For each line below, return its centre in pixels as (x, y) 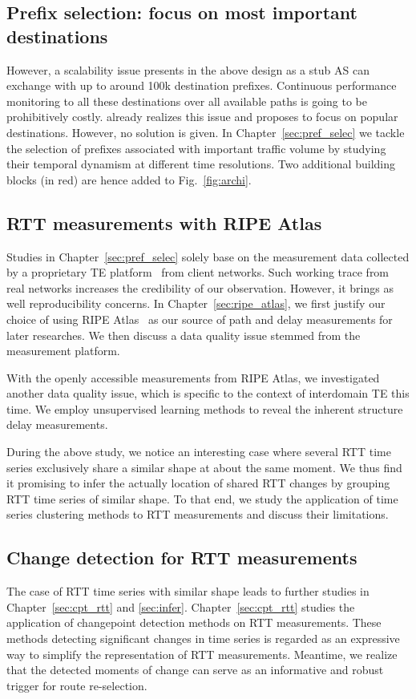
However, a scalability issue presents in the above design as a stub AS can (188, 69)
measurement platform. (63, 351)
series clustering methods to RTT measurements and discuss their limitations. (198, 514)
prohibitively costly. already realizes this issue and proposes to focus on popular (202, 117)
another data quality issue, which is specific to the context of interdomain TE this (208, 393)
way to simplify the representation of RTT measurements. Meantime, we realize (202, 654)
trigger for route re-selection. (77, 685)
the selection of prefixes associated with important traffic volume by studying (196, 148)
